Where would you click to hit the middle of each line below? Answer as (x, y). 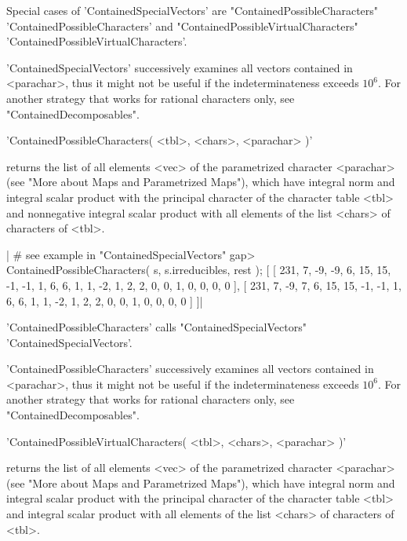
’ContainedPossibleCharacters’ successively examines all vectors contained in (190, 369)
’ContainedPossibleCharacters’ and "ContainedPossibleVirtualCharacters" (182, 26)
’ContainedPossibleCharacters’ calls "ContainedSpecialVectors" (156, 327)
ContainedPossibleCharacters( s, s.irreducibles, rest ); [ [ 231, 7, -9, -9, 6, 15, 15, (199, 270)
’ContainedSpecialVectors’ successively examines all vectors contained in (180, 67)
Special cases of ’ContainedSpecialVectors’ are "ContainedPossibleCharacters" (193, 10)
